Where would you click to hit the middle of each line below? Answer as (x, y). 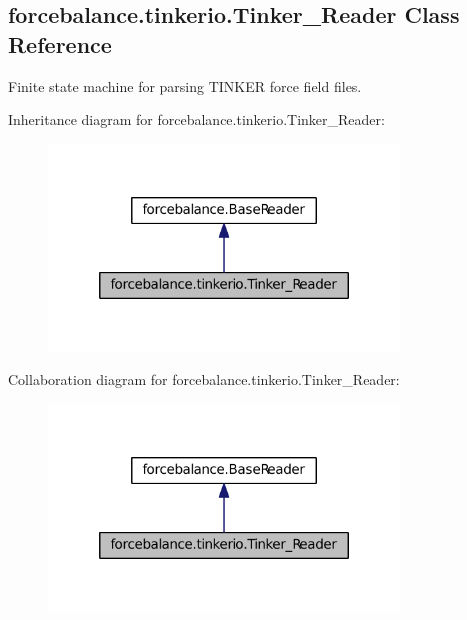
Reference (60, 43)
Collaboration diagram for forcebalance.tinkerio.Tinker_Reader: (204, 379)
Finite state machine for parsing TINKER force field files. (185, 85)
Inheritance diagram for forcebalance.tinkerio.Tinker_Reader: (196, 119)
